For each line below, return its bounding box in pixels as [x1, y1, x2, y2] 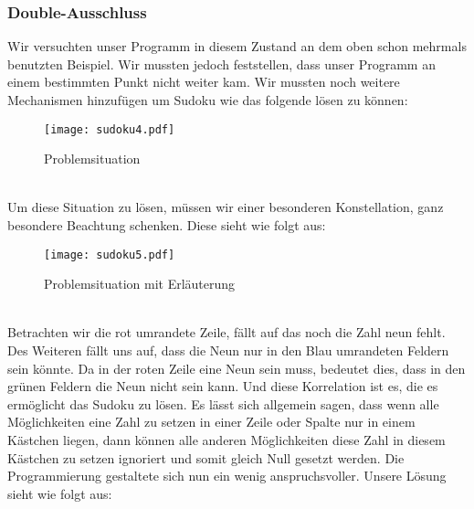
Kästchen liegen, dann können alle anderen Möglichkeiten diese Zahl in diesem [7, 430, 446, 450]
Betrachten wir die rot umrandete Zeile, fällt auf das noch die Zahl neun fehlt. [7, 323, 446, 342]
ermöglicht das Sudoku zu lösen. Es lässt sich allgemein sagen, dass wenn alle [7, 394, 439, 413]
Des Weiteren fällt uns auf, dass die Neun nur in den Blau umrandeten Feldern [7, 341, 449, 360]
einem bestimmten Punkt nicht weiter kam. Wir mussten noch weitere [7, 72, 400, 91]
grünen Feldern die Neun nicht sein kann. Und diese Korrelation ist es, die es [7, 376, 438, 396]
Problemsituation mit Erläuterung [44, 274, 236, 293]
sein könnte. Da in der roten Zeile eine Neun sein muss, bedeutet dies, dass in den [7, 358, 466, 377]
